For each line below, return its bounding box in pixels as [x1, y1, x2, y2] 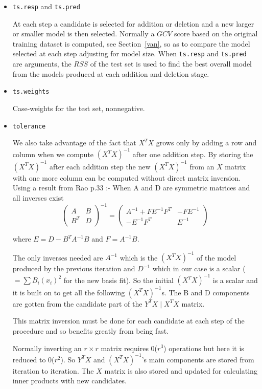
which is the [120, 252, 158, 263]
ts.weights [12, 88, 50, 96]
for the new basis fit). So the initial [63, 274, 174, 285]
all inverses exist [12, 192, 64, 203]
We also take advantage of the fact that [12, 137, 136, 148]
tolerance [12, 122, 46, 130]
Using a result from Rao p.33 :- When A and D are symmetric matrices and [12, 182, 250, 193]
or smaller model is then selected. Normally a [12, 28, 155, 39]
